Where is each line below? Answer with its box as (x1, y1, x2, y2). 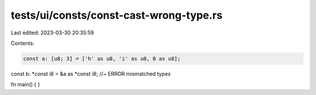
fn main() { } (11, 81, 40, 88)
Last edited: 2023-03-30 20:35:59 (11, 29, 94, 36)
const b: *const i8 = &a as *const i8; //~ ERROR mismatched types (11, 70, 171, 77)
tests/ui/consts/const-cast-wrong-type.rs (11, 9, 222, 22)
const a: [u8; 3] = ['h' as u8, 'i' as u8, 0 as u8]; (23, 55, 181, 62)
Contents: (11, 40, 35, 47)
